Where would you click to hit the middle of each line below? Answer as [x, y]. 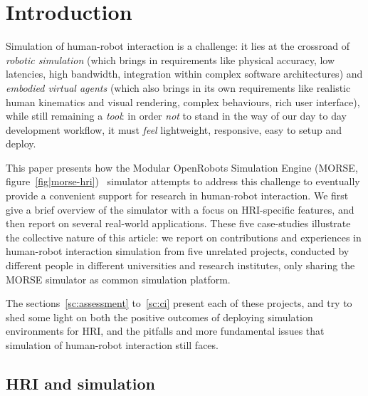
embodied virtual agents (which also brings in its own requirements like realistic [178, 87]
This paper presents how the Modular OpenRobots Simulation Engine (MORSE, [182, 167]
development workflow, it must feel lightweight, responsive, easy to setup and [174, 129]
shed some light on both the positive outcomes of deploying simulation [159, 317]
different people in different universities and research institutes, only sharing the [180, 265]
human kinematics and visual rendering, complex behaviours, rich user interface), [183, 101]
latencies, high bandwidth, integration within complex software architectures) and [184, 74]
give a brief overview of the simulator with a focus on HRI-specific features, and [180, 209]
